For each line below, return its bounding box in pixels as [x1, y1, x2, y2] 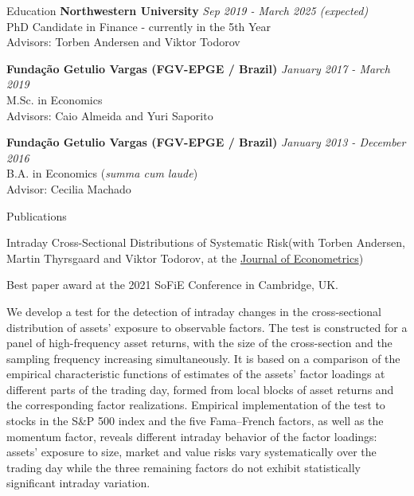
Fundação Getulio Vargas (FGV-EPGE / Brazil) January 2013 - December [6, 134, 406, 150]
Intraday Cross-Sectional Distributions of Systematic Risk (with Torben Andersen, [6, 234, 405, 251]
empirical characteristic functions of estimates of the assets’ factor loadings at [6, 365, 385, 382]
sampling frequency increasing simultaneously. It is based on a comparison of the [6, 350, 400, 366]
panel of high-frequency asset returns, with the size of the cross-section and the [6, 334, 393, 351]
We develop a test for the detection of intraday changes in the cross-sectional [6, 303, 382, 319]
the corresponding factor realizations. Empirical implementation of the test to [6, 396, 385, 413]
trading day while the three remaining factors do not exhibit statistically [6, 459, 361, 475]
